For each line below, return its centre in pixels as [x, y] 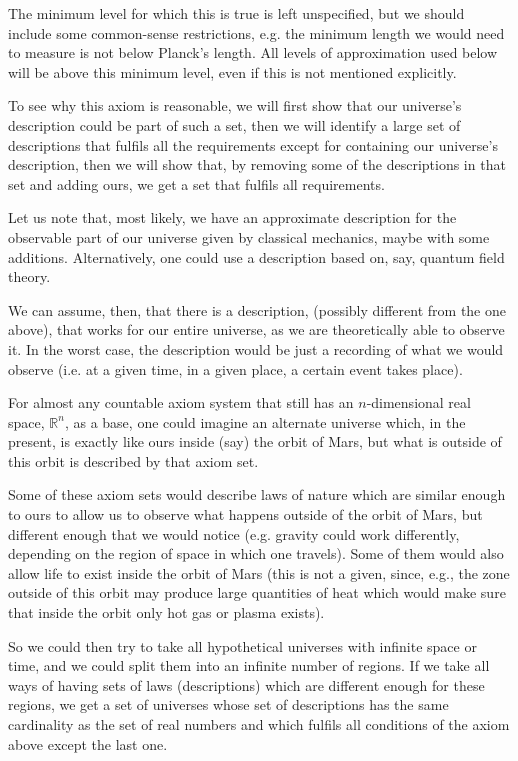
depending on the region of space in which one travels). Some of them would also [256, 553]
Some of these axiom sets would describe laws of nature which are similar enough [257, 494]
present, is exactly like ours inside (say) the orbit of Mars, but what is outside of [255, 441]
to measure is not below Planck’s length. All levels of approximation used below [253, 52]
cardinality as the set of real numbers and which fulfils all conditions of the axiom [259, 724]
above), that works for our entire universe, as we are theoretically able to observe [256, 329]
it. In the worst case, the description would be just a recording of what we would [256, 348]
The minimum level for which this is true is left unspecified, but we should [236, 13]
